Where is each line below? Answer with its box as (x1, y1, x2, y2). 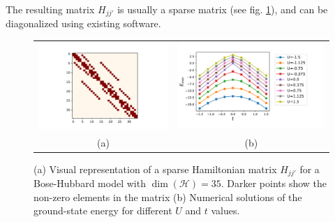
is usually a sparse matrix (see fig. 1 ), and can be (117, 2, 328, 16)
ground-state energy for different (33, 203, 172, 218)
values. (211, 203, 240, 218)
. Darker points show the (221, 176, 327, 191)
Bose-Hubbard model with (33, 176, 146, 191)
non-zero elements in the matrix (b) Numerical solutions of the (33, 189, 302, 204)
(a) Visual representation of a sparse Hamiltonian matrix (33, 161, 277, 176)
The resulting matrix (6, 2, 95, 16)
